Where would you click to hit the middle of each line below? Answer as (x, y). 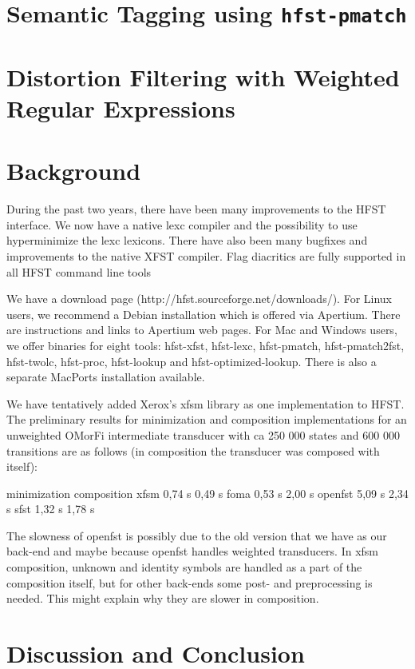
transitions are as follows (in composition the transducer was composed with (193, 450)
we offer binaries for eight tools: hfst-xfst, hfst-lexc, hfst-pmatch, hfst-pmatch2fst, (206, 345)
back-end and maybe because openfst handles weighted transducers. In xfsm (193, 551)
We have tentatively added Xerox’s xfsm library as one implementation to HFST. (206, 403)
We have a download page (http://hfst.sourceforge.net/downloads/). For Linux (200, 299)
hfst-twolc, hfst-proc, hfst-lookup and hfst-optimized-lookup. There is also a (192, 361)
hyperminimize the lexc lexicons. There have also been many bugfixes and (187, 240)
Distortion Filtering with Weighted (203, 76)
